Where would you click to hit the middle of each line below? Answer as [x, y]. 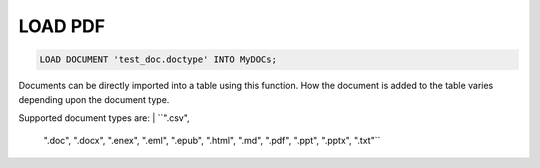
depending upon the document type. [94, 99]
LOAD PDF [61, 26]
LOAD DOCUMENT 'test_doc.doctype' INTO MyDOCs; [158, 59]
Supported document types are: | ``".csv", [104, 117]
